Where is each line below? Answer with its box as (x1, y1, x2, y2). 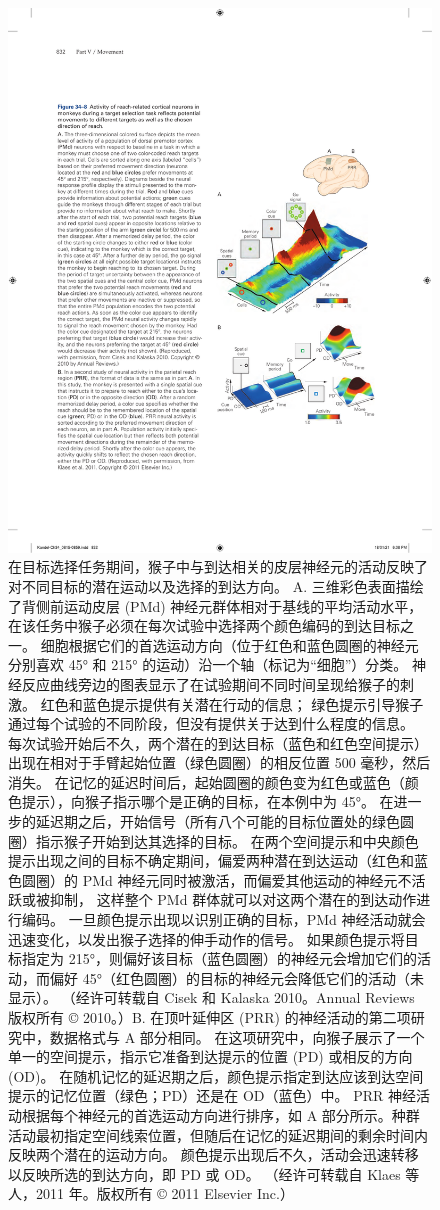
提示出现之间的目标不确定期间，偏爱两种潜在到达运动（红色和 (8, 850, 414, 871)
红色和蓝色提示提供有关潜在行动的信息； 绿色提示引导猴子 (40, 693, 424, 714)
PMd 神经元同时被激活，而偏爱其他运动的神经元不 (82, 869, 412, 890)
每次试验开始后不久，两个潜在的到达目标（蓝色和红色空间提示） (8, 732, 428, 753)
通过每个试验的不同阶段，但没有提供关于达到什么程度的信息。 (8, 713, 414, 734)
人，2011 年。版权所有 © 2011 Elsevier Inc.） (8, 1183, 294, 1204)
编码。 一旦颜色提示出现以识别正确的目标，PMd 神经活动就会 (21, 909, 426, 930)
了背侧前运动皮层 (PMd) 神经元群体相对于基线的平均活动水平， (8, 595, 423, 616)
